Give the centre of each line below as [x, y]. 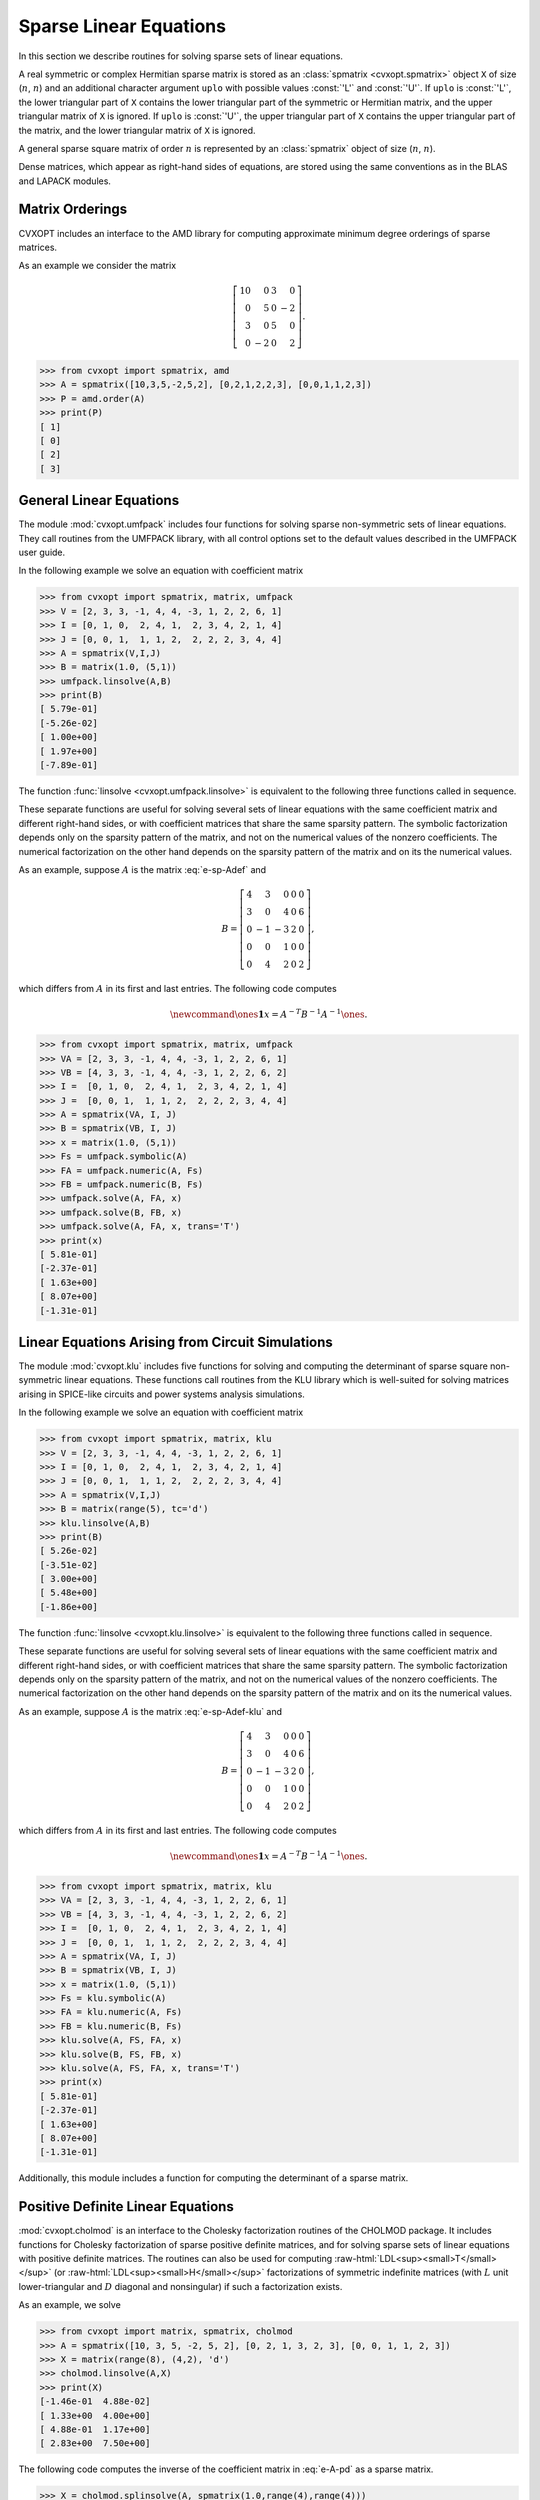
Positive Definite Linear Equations [126, 2206]
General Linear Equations [99, 500]
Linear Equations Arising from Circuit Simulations [176, 1341]
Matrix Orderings [73, 209]
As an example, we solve [70, 2305]
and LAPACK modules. [65, 181]
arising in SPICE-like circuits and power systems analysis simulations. [161, 1394]
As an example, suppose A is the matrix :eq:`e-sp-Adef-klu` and [150, 1711]
